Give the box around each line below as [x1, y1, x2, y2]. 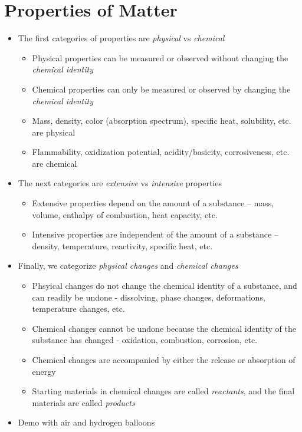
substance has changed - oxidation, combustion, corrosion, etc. [32, 334, 258, 346]
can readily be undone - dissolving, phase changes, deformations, [32, 291, 265, 303]
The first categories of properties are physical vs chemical [18, 32, 225, 44]
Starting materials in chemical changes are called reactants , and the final [32, 385, 295, 397]
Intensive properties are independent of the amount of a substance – [32, 228, 278, 240]
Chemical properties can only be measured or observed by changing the [32, 83, 291, 95]
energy [32, 365, 56, 377]
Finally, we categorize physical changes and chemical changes [18, 259, 238, 272]
